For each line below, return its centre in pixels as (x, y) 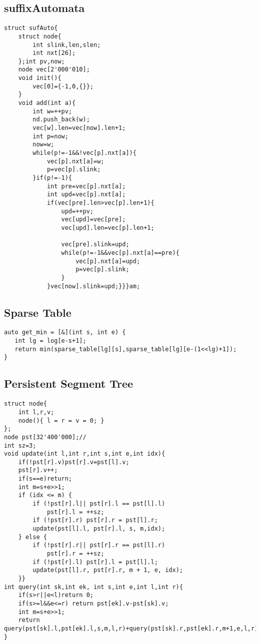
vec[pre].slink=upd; (95, 245)
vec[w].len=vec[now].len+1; (79, 128)
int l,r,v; (36, 412)
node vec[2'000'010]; (54, 70)
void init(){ (40, 78)
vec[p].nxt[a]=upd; (108, 261)
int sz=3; (20, 445)
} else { (32, 537)
